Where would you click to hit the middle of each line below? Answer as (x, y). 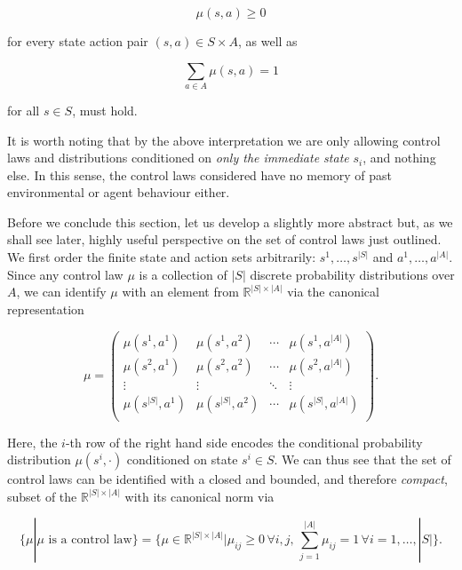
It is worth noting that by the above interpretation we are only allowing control (224, 140)
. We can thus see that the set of (362, 459)
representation (46, 309)
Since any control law (65, 274)
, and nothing (399, 158)
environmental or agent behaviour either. (119, 192)
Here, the (32, 442)
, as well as (267, 41)
